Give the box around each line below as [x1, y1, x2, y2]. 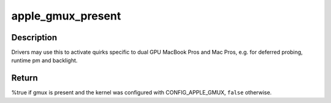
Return [11, 73, 38, 83]
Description [11, 32, 58, 43]
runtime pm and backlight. [11, 57, 78, 64]
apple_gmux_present [11, 9, 121, 23]
